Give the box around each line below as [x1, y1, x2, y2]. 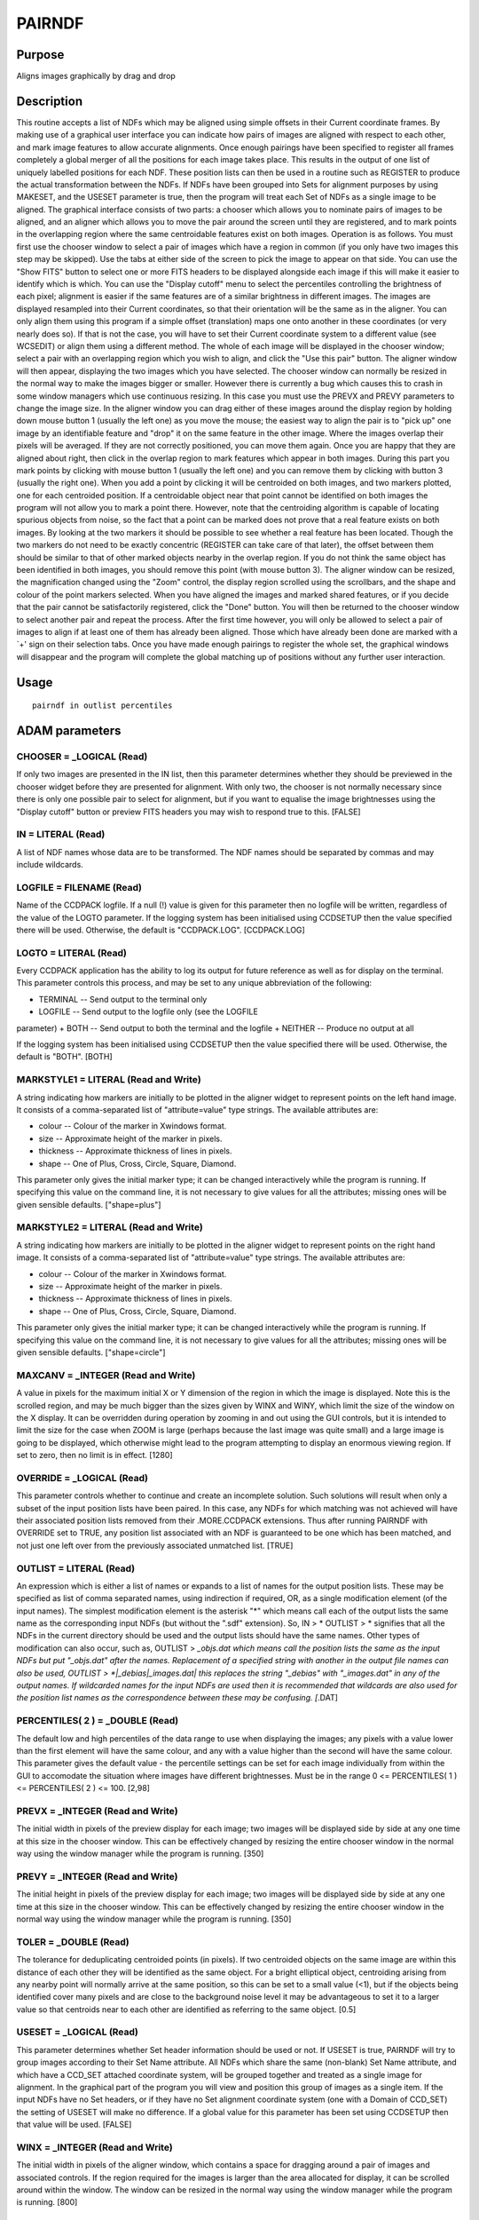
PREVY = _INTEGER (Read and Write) [16, 1870, 178, 1883]
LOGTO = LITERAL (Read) [16, 947, 128, 959]
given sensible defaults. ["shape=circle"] [16, 1346, 166, 1358]
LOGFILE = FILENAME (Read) [16, 881, 142, 893]
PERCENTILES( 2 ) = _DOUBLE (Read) [16, 1715, 179, 1727]
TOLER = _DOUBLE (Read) [16, 1936, 130, 1948]
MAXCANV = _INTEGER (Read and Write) [16, 1368, 196, 1381]
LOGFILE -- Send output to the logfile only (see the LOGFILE [38, 1006, 259, 1017]
